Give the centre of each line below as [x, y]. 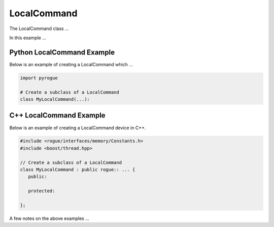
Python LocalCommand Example [62, 52]
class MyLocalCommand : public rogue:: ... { [78, 170]
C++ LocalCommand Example [58, 115]
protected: [42, 191]
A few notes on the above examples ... [49, 218]
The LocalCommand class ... [39, 29]
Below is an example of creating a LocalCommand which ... [71, 64]
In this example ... [28, 38]
